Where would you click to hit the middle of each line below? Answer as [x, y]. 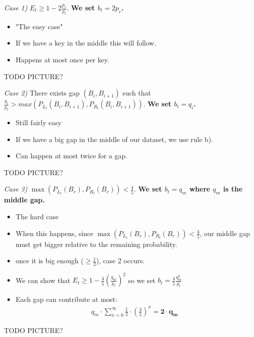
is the [233, 189]
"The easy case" [39, 26]
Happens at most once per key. [62, 59]
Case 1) [16, 7]
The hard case [37, 216]
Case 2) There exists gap [42, 93]
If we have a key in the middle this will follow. [86, 43]
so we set [142, 280]
